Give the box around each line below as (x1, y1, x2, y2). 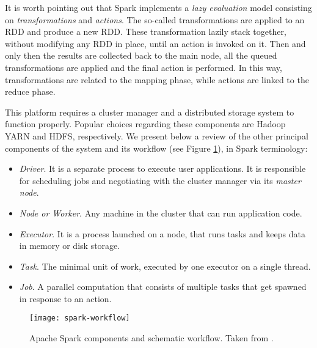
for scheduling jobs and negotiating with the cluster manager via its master (19, 174, 301, 187)
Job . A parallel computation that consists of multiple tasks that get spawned (19, 280, 307, 293)
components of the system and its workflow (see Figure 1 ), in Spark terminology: (5, 141, 308, 154)
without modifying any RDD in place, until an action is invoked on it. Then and (5, 37, 306, 50)
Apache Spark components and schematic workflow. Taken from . (29, 331, 274, 344)
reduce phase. (5, 85, 56, 98)
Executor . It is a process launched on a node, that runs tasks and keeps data (19, 227, 305, 240)
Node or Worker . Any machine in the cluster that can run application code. (19, 206, 302, 219)
